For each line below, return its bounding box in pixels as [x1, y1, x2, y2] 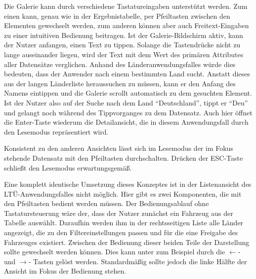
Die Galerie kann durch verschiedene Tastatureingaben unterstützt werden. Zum [4, 1, 248, 11]
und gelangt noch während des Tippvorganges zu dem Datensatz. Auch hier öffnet [4, 107, 253, 117]
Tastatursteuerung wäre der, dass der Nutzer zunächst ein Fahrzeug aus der [4, 208, 233, 218]
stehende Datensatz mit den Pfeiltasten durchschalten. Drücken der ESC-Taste [4, 152, 243, 163]
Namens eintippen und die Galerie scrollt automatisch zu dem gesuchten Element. [4, 88, 252, 98]
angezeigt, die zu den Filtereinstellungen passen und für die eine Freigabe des [4, 227, 238, 238]
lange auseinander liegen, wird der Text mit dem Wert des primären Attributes [4, 49, 244, 59]
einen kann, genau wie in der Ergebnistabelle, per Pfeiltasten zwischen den [4, 10, 230, 21]
